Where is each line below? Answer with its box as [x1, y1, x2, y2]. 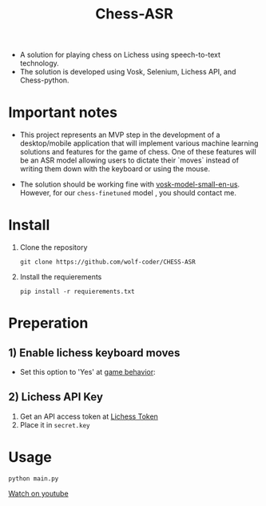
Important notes [8, 103, 118, 122]
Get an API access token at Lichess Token [19, 412, 158, 421]
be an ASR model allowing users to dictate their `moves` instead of [19, 155, 240, 165]
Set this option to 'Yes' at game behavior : [19, 367, 156, 377]
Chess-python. [19, 75, 69, 85]
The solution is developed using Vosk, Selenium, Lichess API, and [19, 67, 236, 77]
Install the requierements [19, 272, 102, 282]
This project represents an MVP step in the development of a [19, 130, 220, 140]
